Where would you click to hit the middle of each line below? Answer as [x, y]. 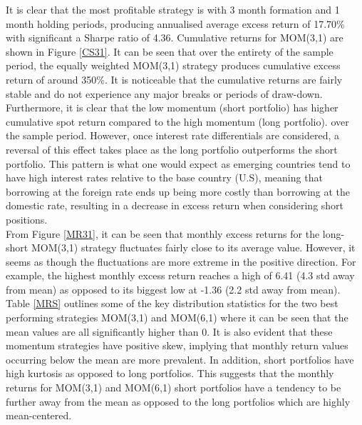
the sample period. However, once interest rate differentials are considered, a [172, 135]
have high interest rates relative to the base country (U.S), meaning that [164, 177]
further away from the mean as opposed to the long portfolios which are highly [178, 401]
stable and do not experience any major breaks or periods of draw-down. [164, 93]
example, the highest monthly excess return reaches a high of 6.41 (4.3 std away [180, 275]
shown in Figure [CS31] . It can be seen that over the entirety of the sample [170, 51]
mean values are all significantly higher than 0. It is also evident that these [169, 331]
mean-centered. [39, 415]
